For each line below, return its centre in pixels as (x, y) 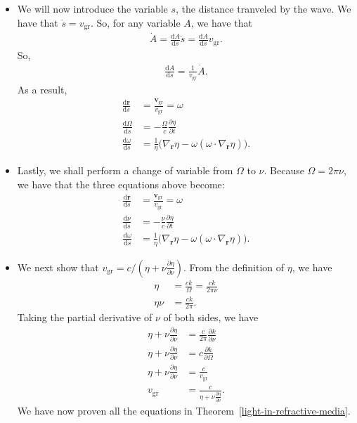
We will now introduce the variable (92, 8)
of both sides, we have (211, 317)
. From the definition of (234, 267)
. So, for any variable (135, 22)
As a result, (42, 89)
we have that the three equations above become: (121, 184)
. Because (284, 170)
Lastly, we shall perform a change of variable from (125, 170)
